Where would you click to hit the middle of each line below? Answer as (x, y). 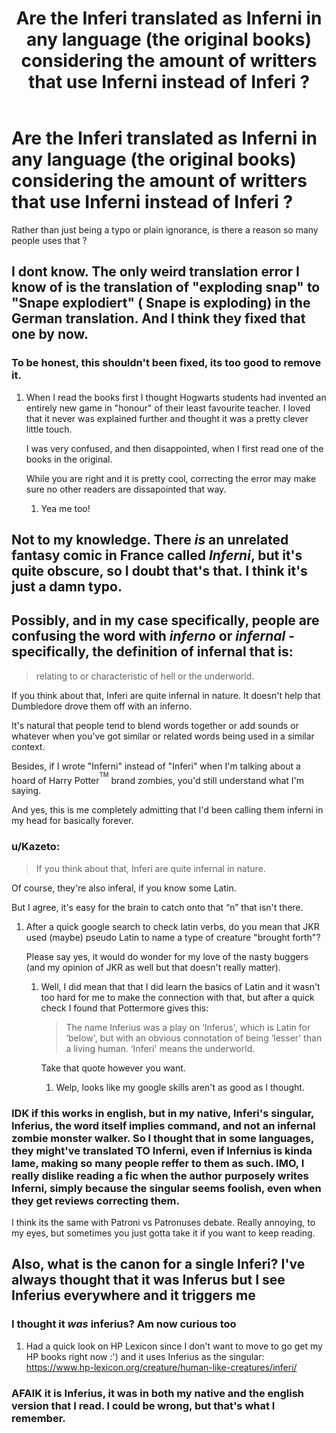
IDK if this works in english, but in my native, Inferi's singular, (163, 1113)
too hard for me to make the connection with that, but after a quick (177, 997)
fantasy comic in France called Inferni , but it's (157, 555)
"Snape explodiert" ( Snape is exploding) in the (161, 303)
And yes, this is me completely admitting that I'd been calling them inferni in (167, 810)
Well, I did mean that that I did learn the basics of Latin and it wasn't (180, 986)
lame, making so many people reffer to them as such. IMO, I (158, 1163)
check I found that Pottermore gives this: (124, 1008)
